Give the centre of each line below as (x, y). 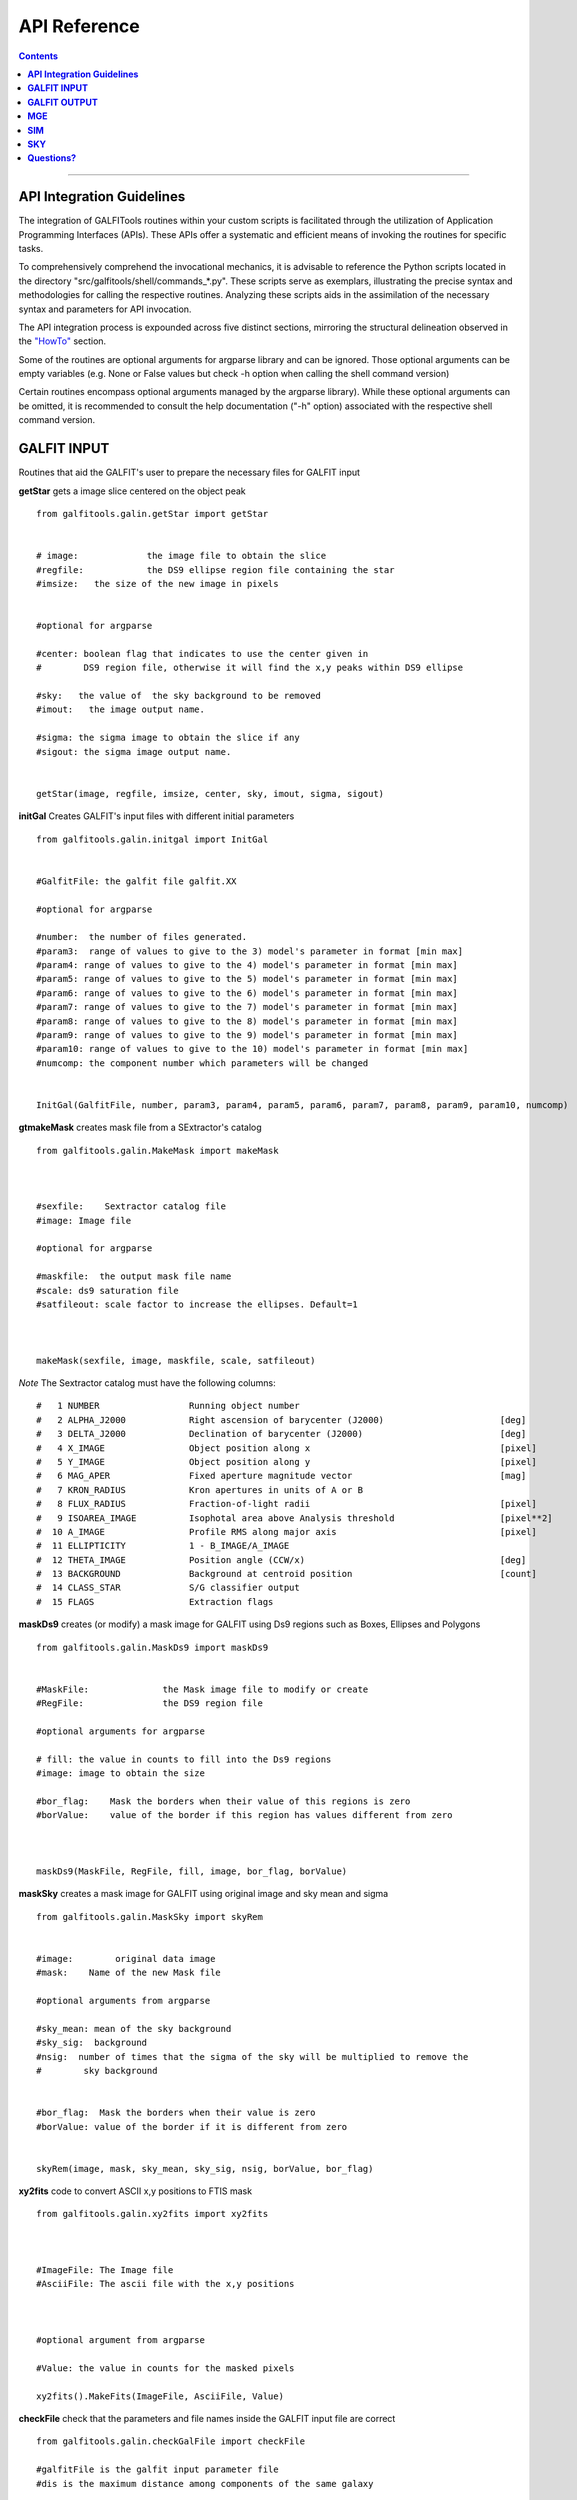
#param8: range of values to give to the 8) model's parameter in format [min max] (247, 1021)
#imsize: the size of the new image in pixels (157, 583)
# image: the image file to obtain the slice (181, 556)
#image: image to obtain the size (120, 1773)
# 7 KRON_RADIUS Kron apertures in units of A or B (200, 1489)
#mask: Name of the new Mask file (129, 1973)
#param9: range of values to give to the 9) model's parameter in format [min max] (247, 1035)
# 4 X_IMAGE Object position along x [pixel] (286, 1448)
